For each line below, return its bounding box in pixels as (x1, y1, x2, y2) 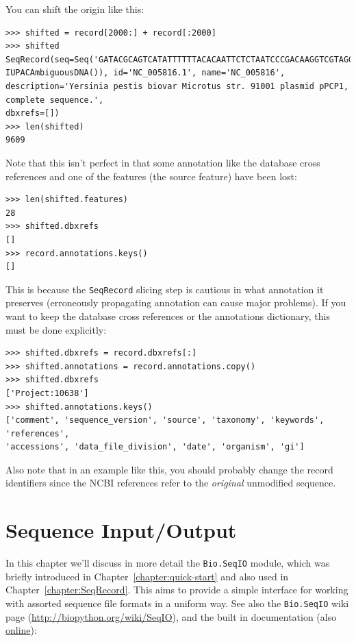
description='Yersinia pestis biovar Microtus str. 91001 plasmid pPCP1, (5, 81, 349, 91)
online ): (5, 623, 37, 637)
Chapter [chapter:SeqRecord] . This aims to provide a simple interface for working (5, 582, 348, 597)
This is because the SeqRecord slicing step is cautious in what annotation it (5, 282, 324, 296)
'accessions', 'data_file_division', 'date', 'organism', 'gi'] (5, 442, 305, 452)
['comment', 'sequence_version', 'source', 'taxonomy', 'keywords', (5, 415, 325, 425)
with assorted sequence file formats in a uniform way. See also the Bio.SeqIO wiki (5, 596, 349, 610)
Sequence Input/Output (5, 516, 237, 544)
